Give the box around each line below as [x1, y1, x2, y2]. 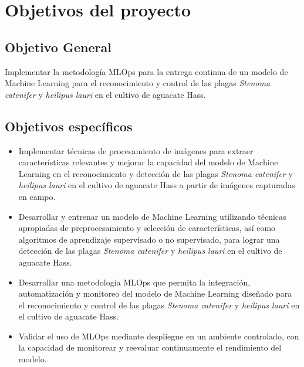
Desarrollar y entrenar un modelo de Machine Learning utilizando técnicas [18, 210, 286, 222]
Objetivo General [5, 38, 112, 56]
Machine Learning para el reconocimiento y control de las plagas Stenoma [5, 77, 271, 89]
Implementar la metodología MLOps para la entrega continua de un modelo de [5, 65, 288, 77]
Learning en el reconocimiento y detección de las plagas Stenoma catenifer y [18, 167, 293, 179]
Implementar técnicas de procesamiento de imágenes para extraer [18, 144, 254, 157]
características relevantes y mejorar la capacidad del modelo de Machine [18, 156, 278, 168]
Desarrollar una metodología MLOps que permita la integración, [18, 276, 251, 288]
